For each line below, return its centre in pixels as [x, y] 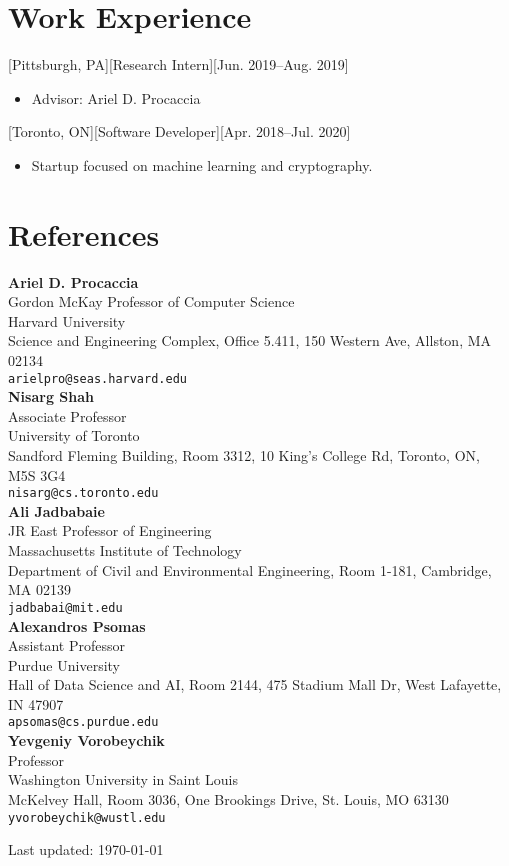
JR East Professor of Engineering [110, 530]
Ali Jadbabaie [56, 510]
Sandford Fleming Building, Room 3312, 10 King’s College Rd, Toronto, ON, [244, 455]
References [84, 233]
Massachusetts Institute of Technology [125, 550]
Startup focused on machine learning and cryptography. [202, 164]
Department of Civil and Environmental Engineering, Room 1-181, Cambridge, [250, 569]
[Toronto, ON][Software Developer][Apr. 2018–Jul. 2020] [179, 131]
